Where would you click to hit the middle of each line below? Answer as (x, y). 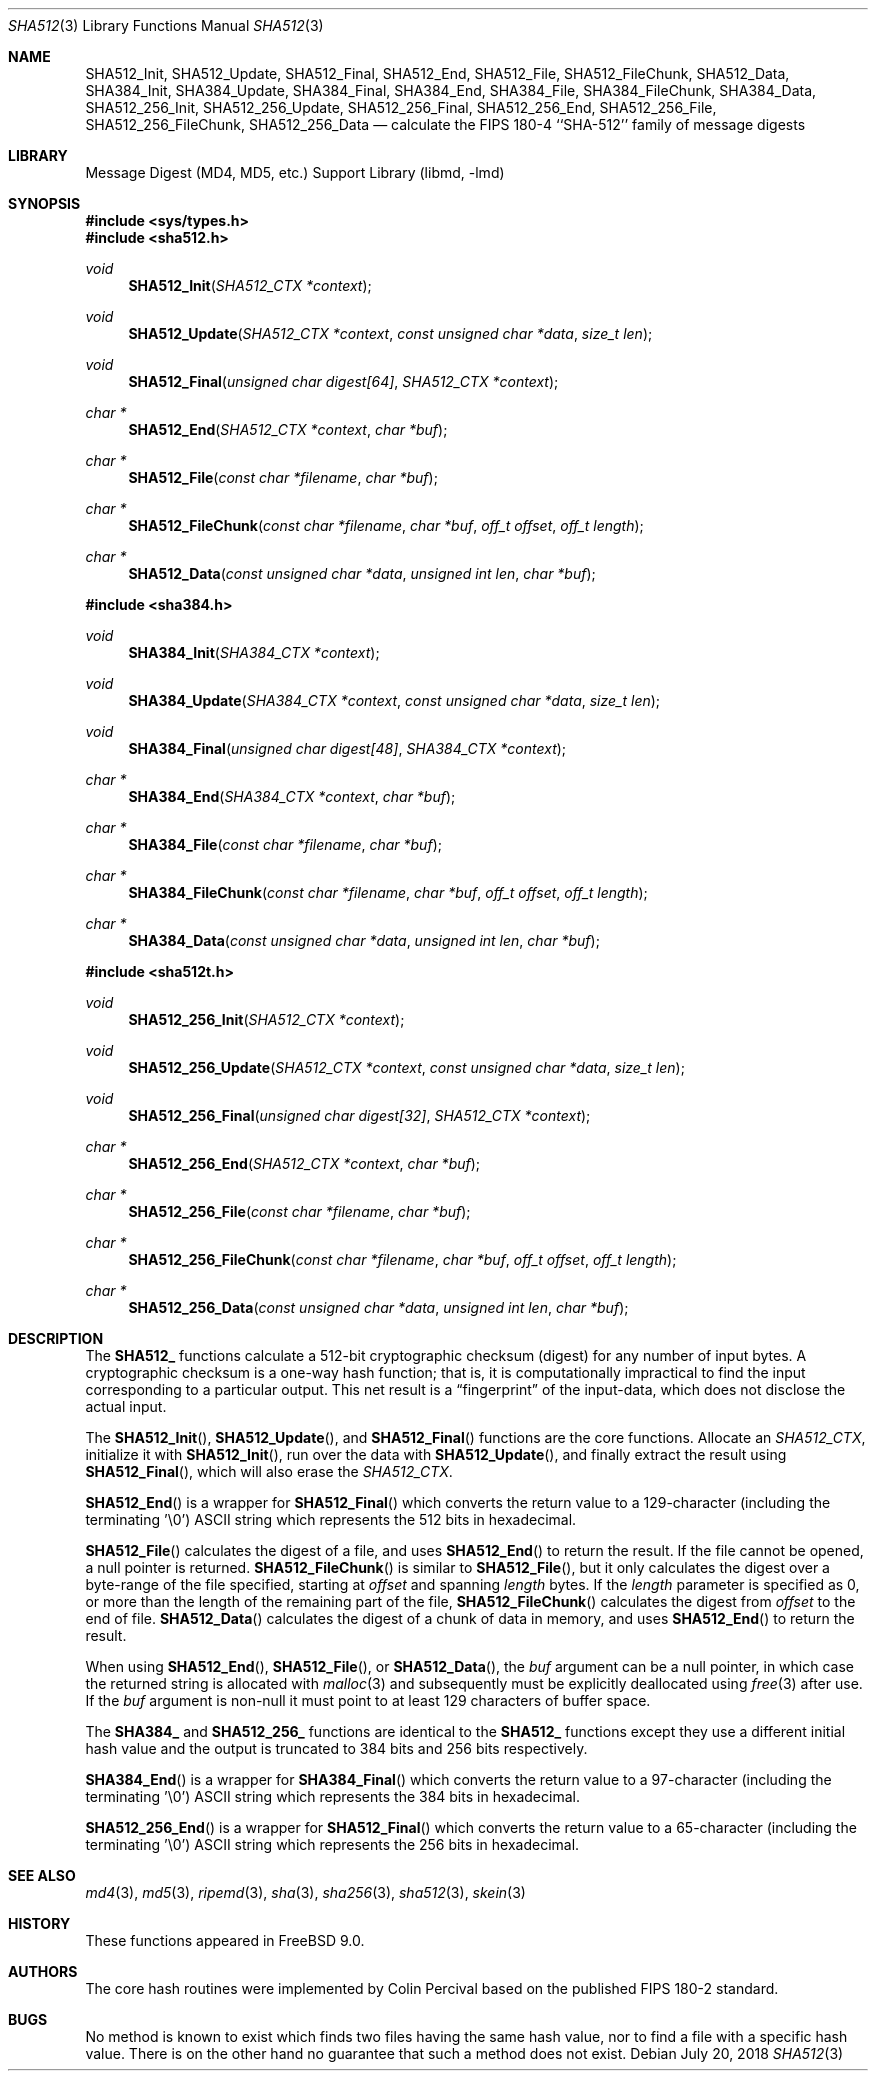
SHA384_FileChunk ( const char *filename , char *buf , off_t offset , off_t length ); (388, 892)
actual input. (126, 1406)
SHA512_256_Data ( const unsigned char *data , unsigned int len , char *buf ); (378, 1307)
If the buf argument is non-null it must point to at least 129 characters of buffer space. (368, 1700)
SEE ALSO (42, 1875)
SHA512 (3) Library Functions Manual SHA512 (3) (166, 25)
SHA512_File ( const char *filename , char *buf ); (283, 477)
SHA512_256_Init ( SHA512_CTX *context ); (266, 1019)
